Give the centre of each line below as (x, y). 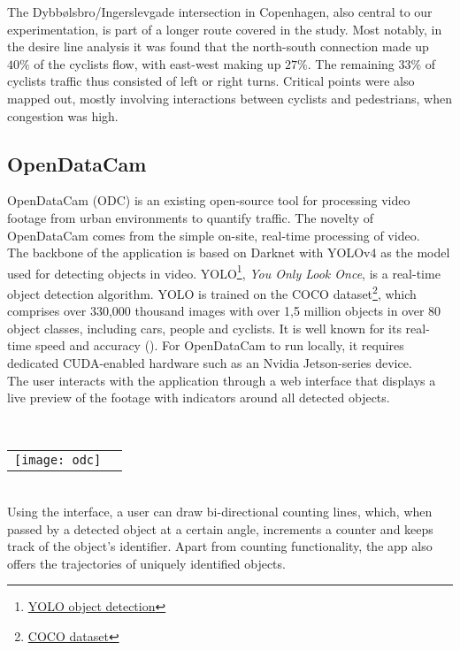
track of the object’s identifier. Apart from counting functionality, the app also (220, 546)
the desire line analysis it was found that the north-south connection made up (218, 46)
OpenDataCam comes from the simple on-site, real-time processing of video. (214, 235)
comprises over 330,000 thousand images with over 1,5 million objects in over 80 (224, 311)
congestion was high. (63, 115)
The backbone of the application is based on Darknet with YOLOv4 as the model (229, 252)
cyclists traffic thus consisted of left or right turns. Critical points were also (211, 81)
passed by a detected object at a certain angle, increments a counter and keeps (220, 528)
